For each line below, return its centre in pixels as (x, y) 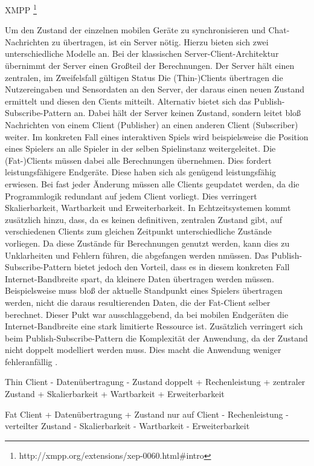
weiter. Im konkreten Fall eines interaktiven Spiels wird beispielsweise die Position (157, 136)
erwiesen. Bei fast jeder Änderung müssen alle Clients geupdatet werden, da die (152, 183)
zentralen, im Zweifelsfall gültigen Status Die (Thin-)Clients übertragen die (144, 77)
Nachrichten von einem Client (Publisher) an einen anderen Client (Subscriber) (152, 125)
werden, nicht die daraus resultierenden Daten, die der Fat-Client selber (138, 302)
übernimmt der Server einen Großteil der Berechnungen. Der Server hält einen (150, 66)
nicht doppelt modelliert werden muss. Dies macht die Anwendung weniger (143, 350)
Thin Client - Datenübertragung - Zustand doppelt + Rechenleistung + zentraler (155, 382)
